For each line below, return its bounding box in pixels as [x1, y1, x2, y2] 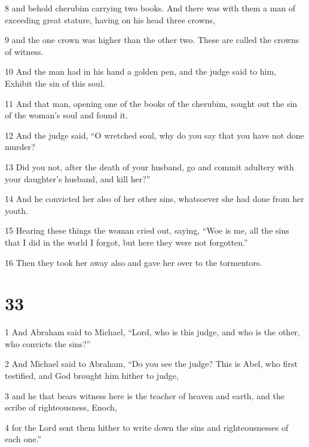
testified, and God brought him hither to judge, [5, 369, 179, 381]
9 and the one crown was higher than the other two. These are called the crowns [5, 33, 299, 46]
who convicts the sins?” [5, 337, 91, 350]
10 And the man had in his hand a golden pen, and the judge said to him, [5, 65, 277, 78]
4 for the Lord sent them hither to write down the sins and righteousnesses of [5, 421, 289, 433]
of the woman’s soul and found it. [5, 109, 128, 121]
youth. [5, 204, 28, 216]
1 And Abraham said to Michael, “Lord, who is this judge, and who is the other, [5, 326, 300, 338]
